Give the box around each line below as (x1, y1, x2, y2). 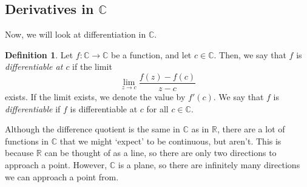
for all (146, 102, 169, 115)
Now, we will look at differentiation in (5, 28, 146, 41)
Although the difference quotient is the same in (5, 123, 180, 135)
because (5, 146, 34, 159)
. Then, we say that (214, 48, 286, 61)
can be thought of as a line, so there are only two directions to (44, 146, 277, 159)
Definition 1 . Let (5, 48, 73, 61)
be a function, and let (111, 48, 192, 61)
